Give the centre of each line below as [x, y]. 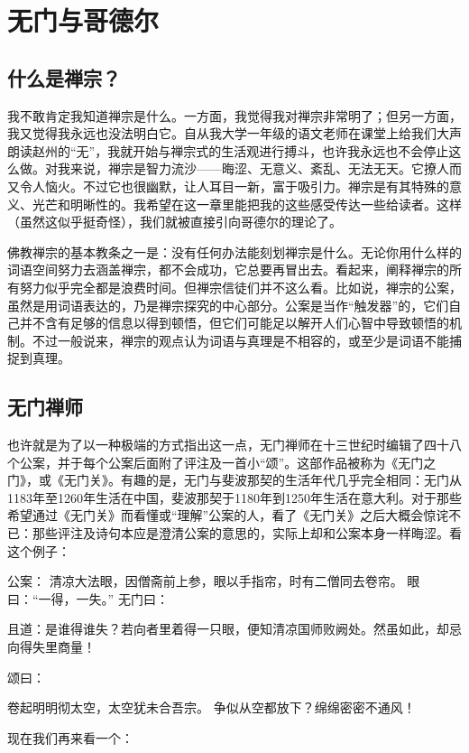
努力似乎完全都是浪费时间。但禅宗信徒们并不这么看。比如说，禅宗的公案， [240, 287]
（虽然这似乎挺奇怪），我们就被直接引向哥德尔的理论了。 [175, 222]
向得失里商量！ [51, 647]
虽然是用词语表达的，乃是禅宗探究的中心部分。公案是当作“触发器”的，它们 [228, 305]
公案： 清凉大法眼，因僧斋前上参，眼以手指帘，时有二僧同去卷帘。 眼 [214, 581]
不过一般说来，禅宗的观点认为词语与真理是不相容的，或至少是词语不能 [240, 340]
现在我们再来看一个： [70, 737]
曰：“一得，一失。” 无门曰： [88, 598]
